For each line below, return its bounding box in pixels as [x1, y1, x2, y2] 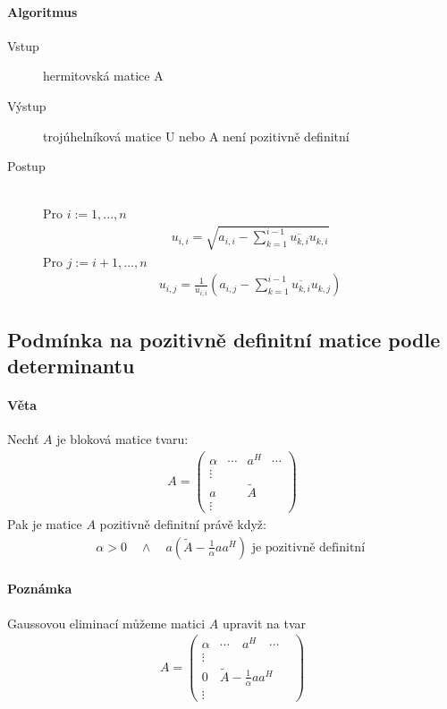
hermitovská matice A [43, 66, 164, 85]
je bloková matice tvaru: [56, 430, 189, 448]
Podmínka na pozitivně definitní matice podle [7, 325, 441, 353]
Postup [7, 157, 46, 175]
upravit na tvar [222, 613, 306, 632]
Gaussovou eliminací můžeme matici [7, 613, 206, 632]
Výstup [7, 96, 46, 115]
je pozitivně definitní [251, 541, 366, 554]
